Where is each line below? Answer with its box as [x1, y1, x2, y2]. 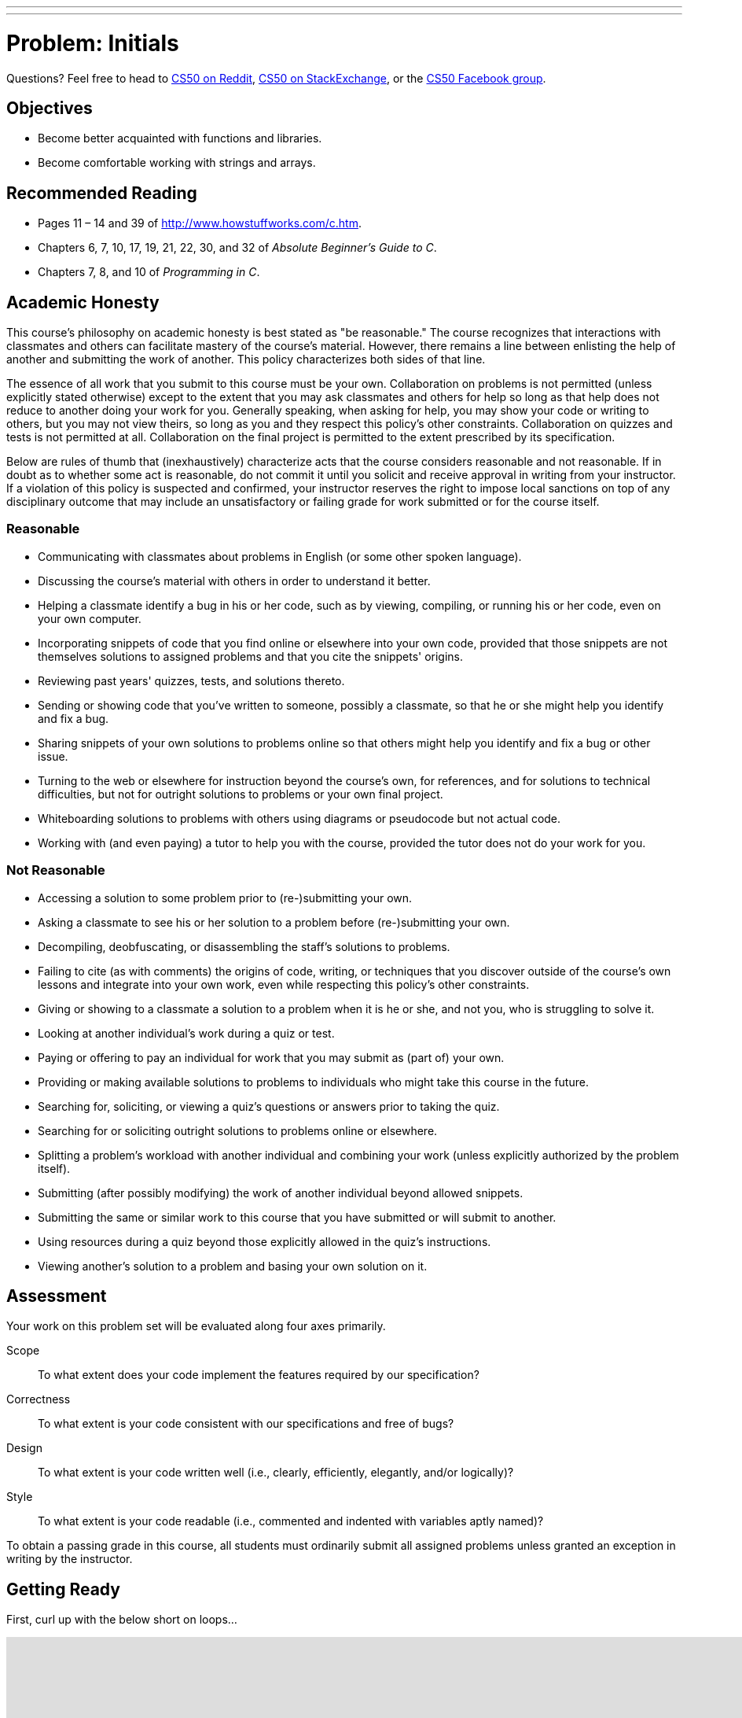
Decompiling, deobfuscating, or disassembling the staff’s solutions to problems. [38, 939, 450, 953]
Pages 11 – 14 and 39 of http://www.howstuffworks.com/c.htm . [38, 216, 362, 230]
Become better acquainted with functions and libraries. [38, 131, 322, 146]
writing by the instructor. [6, 1552, 133, 1566]
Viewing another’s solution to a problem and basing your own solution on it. [38, 1259, 428, 1273]
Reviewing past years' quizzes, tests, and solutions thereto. [38, 673, 345, 688]
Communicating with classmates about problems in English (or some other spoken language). [38, 549, 522, 563]
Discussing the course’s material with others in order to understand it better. [38, 573, 431, 588]
